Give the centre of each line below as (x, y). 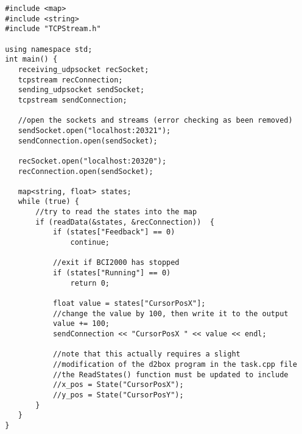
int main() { (31, 60)
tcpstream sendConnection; (72, 100)
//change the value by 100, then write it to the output (170, 313)
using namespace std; (49, 49)
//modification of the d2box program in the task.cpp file (175, 364)
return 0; (90, 283)
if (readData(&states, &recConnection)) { (125, 222)
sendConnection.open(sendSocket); (88, 141)
